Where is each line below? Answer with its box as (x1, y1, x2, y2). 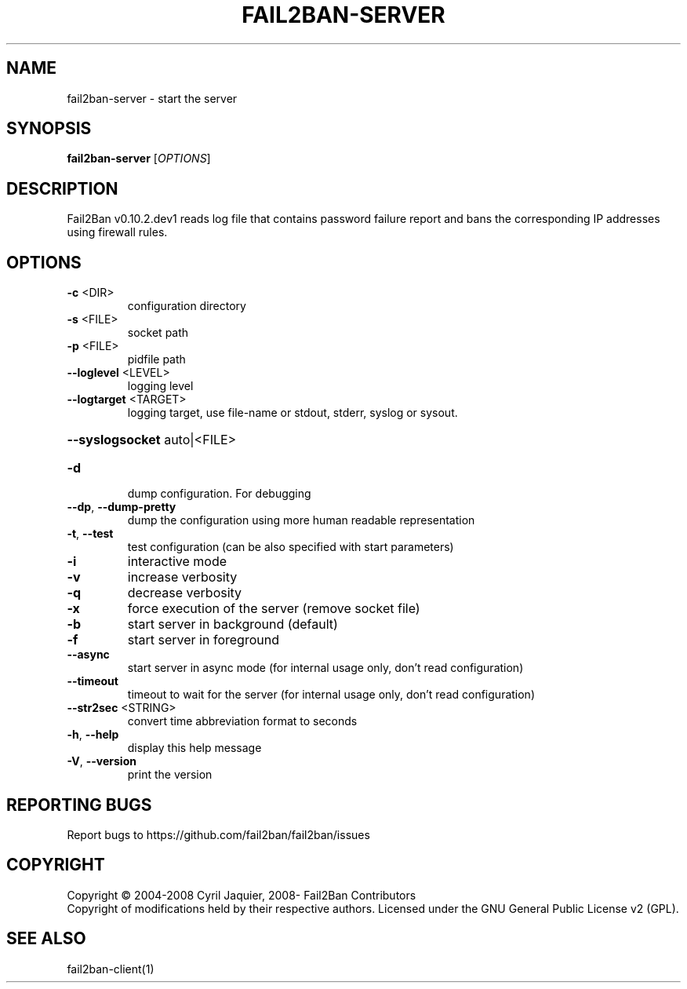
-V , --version (67, 754, 136, 768)
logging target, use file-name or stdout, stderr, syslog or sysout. (127, 406, 458, 420)
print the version (127, 768, 213, 782)
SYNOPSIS (6, 119, 92, 139)
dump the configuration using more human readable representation (127, 513, 475, 527)
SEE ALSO (6, 929, 86, 949)
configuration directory (127, 299, 246, 313)
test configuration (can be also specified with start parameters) (127, 540, 454, 554)
